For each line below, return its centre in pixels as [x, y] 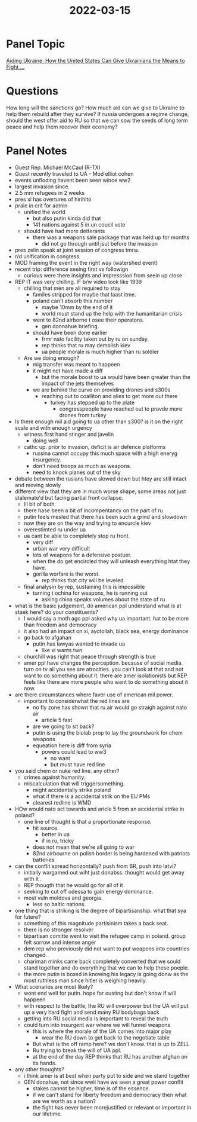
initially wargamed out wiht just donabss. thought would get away [104, 872]
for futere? [28, 917]
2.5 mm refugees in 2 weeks [50, 192]
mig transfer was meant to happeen [76, 364]
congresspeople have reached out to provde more [121, 409]
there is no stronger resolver [59, 930]
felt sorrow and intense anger [60, 942]
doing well [45, 441]
